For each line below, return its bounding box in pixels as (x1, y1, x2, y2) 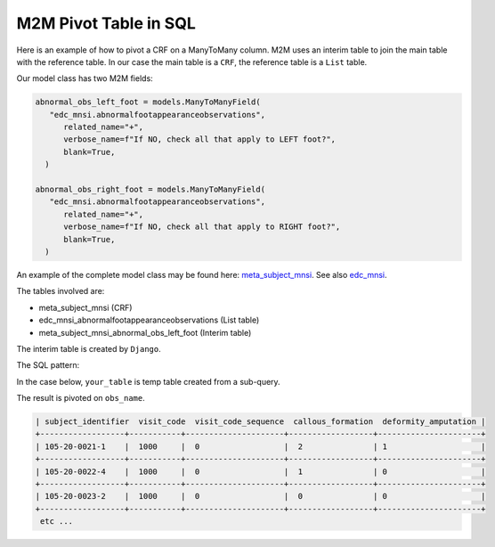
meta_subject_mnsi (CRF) (38, 302, 133, 313)
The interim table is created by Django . (16, 343, 162, 354)
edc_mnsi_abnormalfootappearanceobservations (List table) (38, 314, 260, 325)
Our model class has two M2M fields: (16, 73, 153, 84)
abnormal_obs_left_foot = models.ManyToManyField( (35, 97, 262, 107)
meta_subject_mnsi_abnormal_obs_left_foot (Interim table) (38, 327, 252, 338)
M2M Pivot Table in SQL (16, 13, 196, 33)
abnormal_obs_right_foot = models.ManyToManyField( (35, 184, 266, 195)
